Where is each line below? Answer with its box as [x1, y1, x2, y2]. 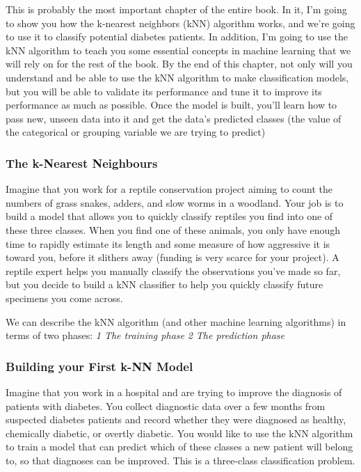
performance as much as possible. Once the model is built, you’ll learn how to [6, 97, 337, 112]
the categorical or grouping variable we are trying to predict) [6, 125, 266, 139]
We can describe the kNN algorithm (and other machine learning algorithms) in [6, 314, 346, 329]
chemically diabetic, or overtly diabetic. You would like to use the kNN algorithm [6, 425, 353, 440]
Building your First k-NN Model [6, 357, 193, 375]
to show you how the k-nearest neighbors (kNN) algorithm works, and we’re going [6, 15, 355, 30]
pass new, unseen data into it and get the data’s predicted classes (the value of [6, 111, 342, 125]
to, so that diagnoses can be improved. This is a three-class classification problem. [6, 453, 355, 467]
